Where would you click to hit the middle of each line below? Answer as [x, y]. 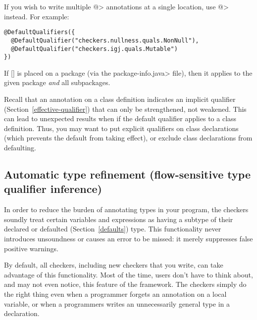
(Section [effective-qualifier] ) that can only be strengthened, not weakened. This [125, 109]
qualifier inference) [53, 189]
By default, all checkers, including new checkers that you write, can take [114, 265]
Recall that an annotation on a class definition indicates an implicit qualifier [120, 99]
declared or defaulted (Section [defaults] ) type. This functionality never [113, 229]
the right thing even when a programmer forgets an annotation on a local [115, 294]
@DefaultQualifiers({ [40, 32]
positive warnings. [31, 248]
